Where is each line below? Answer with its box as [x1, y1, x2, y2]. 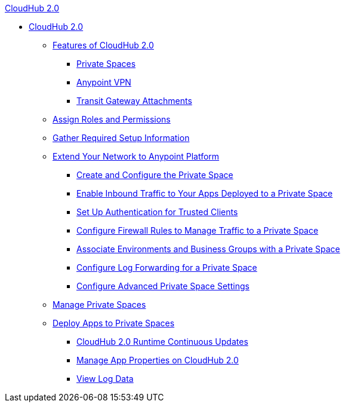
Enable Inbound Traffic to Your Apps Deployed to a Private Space [76, 188, 333, 198]
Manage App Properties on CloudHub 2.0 [76, 355, 239, 365]
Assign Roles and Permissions [53, 114, 171, 124]
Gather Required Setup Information [53, 133, 190, 143]
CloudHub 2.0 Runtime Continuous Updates [76, 336, 248, 347]
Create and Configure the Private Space [76, 170, 233, 180]
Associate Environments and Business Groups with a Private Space [76, 244, 340, 254]
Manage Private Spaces [53, 299, 146, 310]
